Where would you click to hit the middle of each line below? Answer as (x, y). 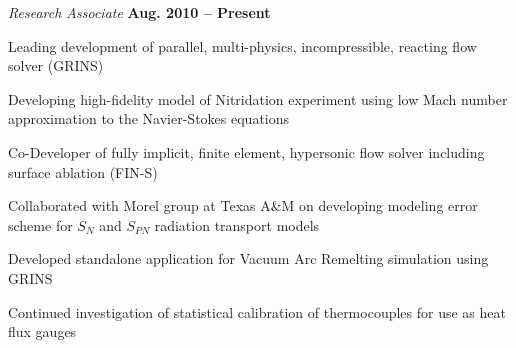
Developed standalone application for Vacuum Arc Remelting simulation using (248, 258)
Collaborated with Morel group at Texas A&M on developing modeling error (243, 205)
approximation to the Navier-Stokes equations (149, 118)
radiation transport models (237, 224)
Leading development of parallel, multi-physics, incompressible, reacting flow (242, 45)
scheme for (40, 224)
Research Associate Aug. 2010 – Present (139, 12)
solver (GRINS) (56, 65)
